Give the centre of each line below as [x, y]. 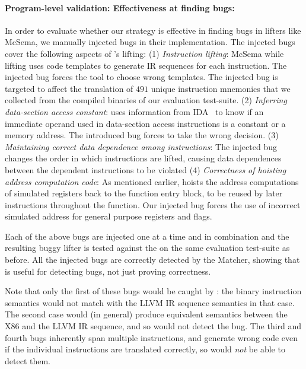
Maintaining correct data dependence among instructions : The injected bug [141, 146]
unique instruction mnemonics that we [221, 88]
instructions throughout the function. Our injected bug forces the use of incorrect [153, 204]
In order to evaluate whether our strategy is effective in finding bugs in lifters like [153, 30]
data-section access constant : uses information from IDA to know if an [134, 111]
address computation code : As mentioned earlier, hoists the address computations [152, 181]
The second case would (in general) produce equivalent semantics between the [146, 314]
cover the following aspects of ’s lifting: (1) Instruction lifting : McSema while [144, 53]
